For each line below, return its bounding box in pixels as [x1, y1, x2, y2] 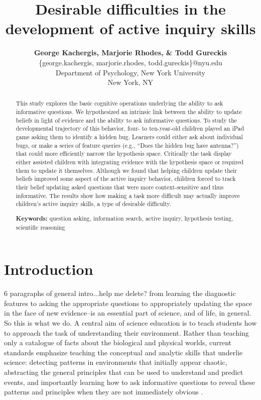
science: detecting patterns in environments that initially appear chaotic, [4, 357, 227, 367]
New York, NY [107, 77, 154, 87]
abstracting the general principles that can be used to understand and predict [4, 366, 243, 377]
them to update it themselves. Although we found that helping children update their [16, 166, 237, 174]
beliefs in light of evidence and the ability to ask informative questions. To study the [16, 116, 237, 124]
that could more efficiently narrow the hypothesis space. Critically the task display [16, 149, 232, 158]
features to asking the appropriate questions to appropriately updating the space [4, 297, 252, 308]
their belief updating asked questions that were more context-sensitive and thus [16, 183, 224, 191]
